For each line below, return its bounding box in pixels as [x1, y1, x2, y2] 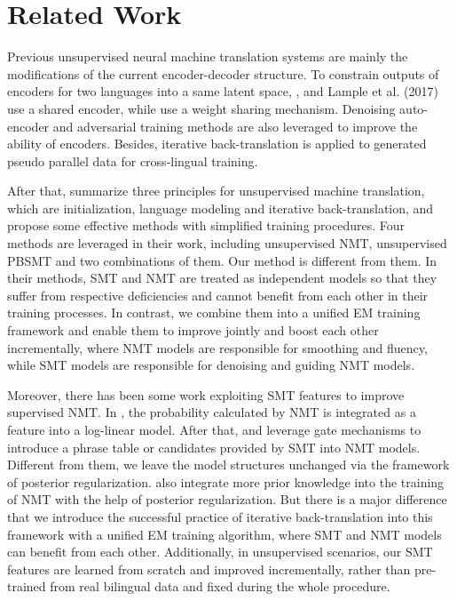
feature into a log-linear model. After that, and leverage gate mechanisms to [7, 421, 422, 438]
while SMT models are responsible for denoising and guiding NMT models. [7, 356, 415, 374]
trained [7, 577, 46, 596]
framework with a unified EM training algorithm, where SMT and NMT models [7, 525, 442, 543]
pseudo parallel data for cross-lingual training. [7, 151, 258, 170]
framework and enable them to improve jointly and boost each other [7, 321, 379, 340]
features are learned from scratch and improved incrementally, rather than [7, 559, 411, 578]
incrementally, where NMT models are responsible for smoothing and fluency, [7, 338, 428, 357]
